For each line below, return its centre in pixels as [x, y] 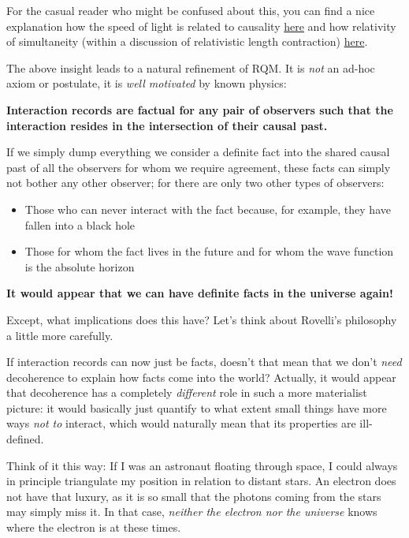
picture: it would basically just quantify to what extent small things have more [197, 407]
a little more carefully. [60, 335]
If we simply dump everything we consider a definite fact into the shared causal [198, 152]
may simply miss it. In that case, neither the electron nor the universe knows [192, 512]
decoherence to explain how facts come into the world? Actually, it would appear [201, 377]
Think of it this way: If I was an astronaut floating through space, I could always [202, 465]
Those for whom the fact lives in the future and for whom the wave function [209, 251]
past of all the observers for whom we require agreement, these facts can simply [199, 167]
